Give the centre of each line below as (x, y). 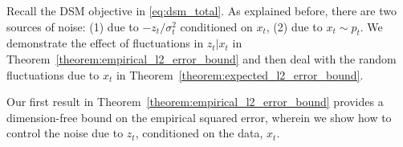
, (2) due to (294, 26)
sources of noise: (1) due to (73, 26)
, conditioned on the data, (199, 133)
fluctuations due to (53, 74)
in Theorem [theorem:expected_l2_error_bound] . (240, 74)
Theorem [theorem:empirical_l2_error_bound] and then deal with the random (201, 58)
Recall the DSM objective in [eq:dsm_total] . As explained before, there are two (201, 10)
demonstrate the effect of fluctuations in (105, 43)
